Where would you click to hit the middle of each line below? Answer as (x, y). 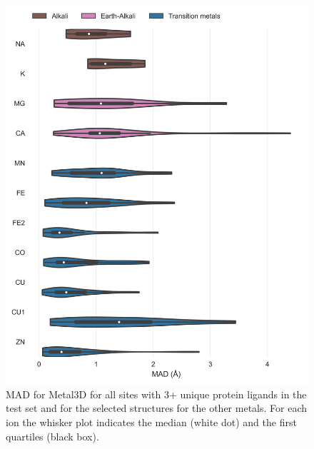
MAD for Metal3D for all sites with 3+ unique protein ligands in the (156, 394)
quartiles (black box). (52, 436)
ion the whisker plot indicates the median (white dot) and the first (151, 422)
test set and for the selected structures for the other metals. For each (157, 408)
